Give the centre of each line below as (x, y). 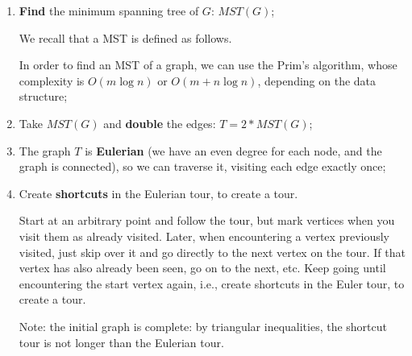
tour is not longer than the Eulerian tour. (121, 342)
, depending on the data (317, 80)
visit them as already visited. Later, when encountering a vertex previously (204, 236)
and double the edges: (160, 123)
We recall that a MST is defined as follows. (125, 37)
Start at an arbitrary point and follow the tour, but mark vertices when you (207, 220)
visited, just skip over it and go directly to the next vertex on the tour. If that (212, 252)
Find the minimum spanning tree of (109, 10)
